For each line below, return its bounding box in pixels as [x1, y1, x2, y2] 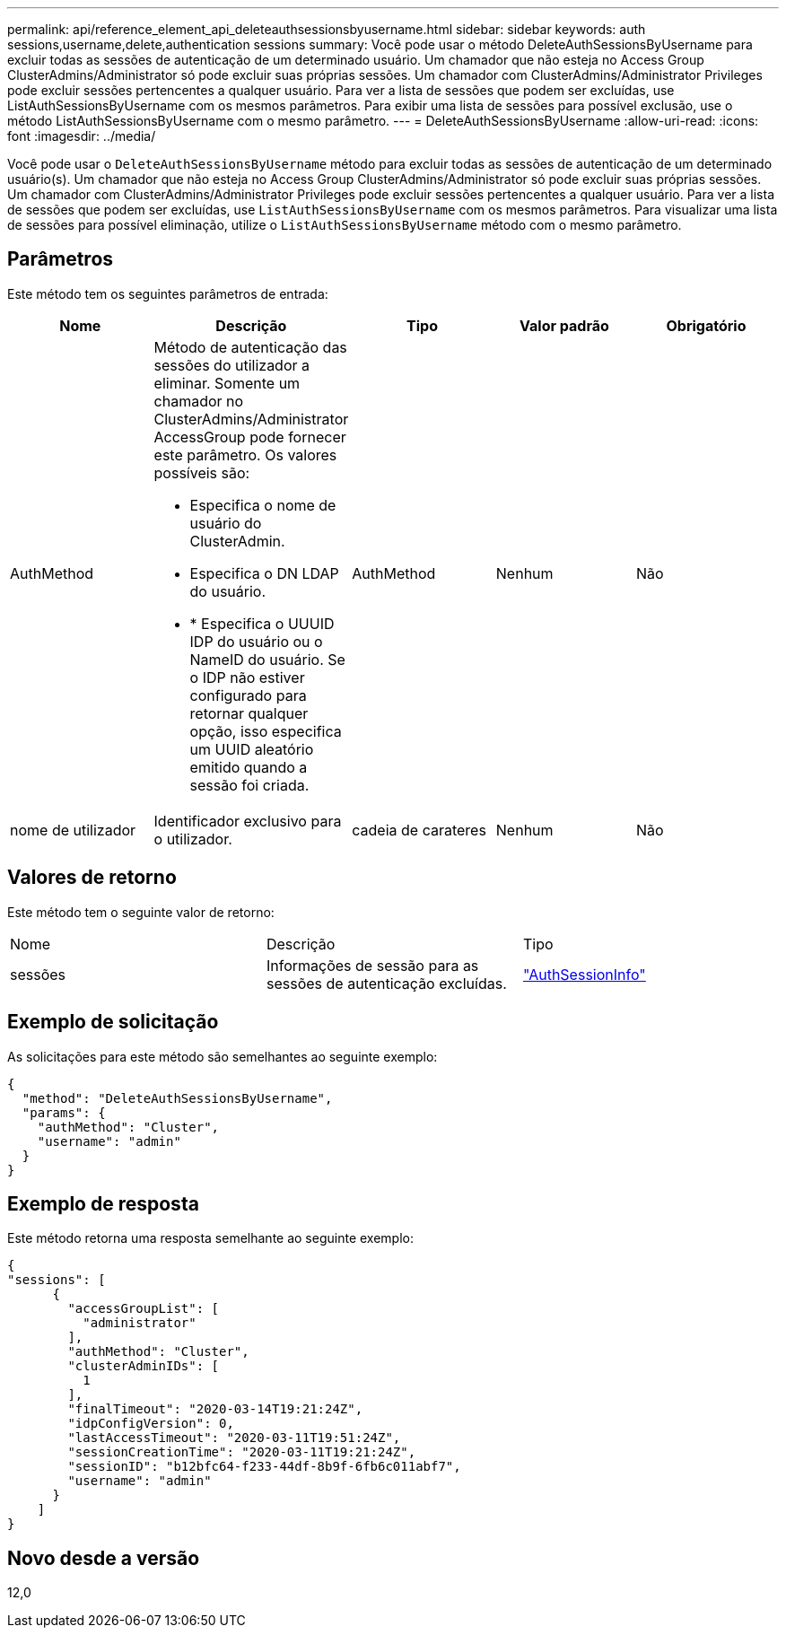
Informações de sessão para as [266, 956, 479, 975]
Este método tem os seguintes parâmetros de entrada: [7, 285, 328, 302]
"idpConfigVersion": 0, [67, 1416, 234, 1431]
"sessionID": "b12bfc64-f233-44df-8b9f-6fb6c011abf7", [67, 1459, 461, 1474]
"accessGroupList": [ [67, 1301, 220, 1316]
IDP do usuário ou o [189, 632, 323, 651]
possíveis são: [153, 463, 250, 482]
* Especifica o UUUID [189, 614, 335, 633]
